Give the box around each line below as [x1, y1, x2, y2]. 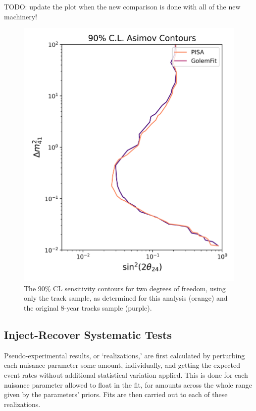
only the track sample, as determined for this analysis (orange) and [24, 293, 228, 303]
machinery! [4, 11, 37, 21]
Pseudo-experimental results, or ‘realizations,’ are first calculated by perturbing [4, 350, 245, 360]
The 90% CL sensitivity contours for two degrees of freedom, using [24, 283, 226, 293]
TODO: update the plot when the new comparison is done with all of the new [4, 1, 241, 11]
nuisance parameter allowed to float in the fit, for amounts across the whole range [4, 379, 252, 390]
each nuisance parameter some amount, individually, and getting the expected [4, 360, 241, 370]
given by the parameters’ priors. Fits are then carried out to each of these [4, 389, 228, 400]
